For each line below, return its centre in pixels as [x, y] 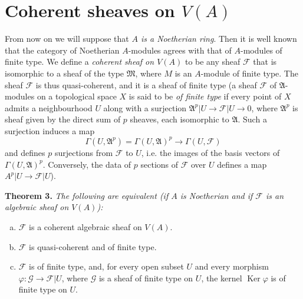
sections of [159, 164]
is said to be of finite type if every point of [205, 96]
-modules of [261, 50]
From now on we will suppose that [67, 39]
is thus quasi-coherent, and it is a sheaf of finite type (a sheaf [146, 84]
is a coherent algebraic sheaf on [85, 226]
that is [265, 62]
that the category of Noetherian [62, 50]
